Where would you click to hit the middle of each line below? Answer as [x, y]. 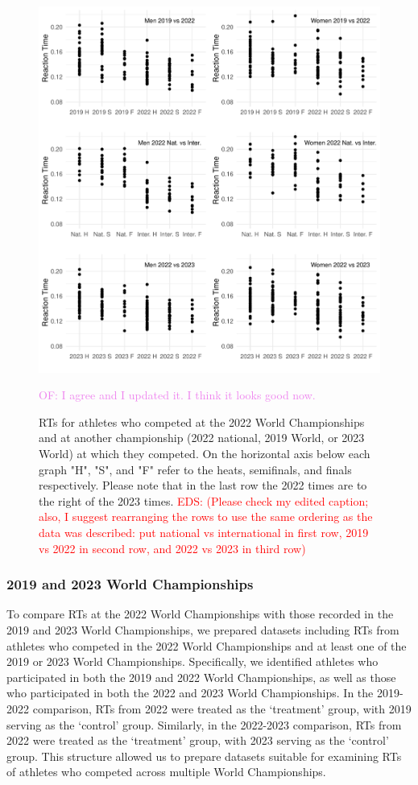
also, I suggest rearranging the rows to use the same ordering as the [206, 516]
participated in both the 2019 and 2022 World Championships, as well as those [201, 677]
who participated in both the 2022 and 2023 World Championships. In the [190, 693]
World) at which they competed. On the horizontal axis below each [205, 453]
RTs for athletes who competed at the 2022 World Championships [202, 421]
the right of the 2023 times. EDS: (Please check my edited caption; [204, 500]
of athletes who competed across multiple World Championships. [166, 772]
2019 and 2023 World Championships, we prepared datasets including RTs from [203, 629]
